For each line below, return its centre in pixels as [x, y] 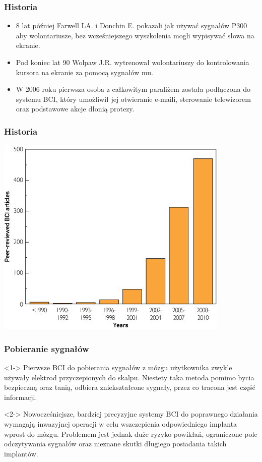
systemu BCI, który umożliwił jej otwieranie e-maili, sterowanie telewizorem [133, 99]
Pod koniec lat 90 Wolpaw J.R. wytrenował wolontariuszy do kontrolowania [133, 62]
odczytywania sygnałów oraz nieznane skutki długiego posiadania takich [115, 444]
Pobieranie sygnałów [47, 348]
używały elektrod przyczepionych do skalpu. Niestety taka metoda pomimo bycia [129, 377]
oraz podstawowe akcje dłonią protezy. [75, 109]
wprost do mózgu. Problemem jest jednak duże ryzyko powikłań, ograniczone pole [131, 434]
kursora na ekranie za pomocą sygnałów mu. [84, 72]
